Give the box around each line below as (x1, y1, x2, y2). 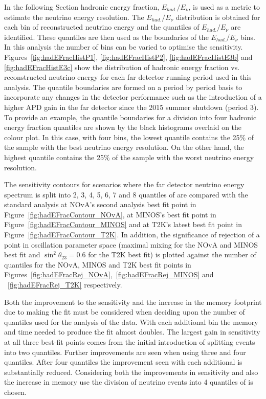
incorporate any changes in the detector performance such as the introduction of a (4, 92, 262, 102)
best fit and (4, 249, 40, 260)
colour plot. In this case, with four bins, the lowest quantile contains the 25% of (4, 131, 254, 142)
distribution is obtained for (175, 11, 260, 22)
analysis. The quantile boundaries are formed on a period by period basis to (4, 81, 242, 92)
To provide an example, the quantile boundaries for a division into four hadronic (4, 112, 257, 122)
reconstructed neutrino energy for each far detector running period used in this (4, 72, 252, 82)
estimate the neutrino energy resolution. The (4, 11, 144, 22)
